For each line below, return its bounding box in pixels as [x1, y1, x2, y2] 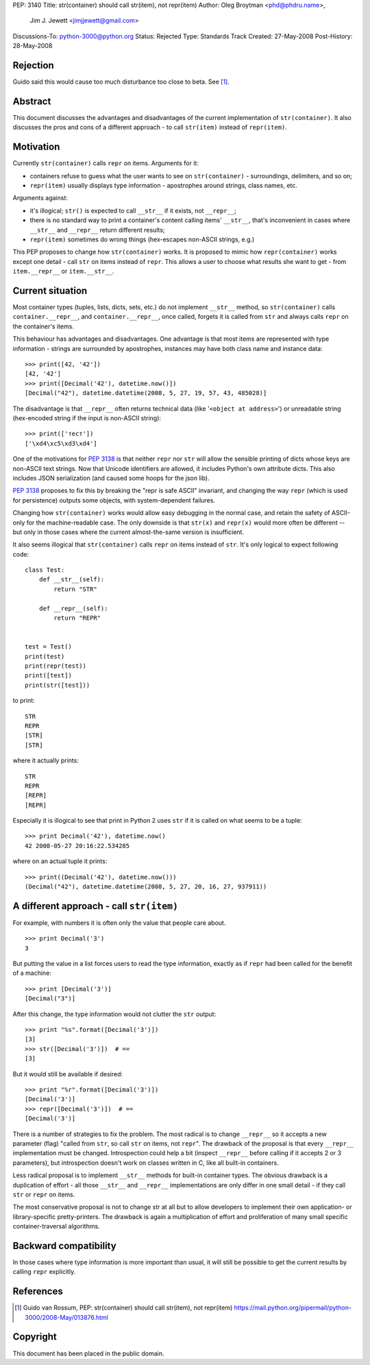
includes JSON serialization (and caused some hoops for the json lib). [12, 474, 210, 482]
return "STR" [53, 585, 97, 593]
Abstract [12, 95, 51, 107]
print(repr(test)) [25, 662, 87, 670]
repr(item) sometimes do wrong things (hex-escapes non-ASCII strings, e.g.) [29, 235, 255, 243]
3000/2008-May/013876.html [25, 1313, 109, 1321]
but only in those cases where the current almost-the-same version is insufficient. [12, 528, 245, 536]
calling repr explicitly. [12, 1268, 76, 1276]
